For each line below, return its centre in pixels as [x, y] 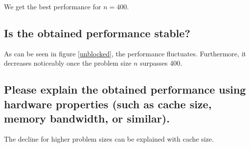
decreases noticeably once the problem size [68, 63]
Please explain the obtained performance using [125, 89]
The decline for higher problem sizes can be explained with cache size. [109, 138]
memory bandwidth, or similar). [87, 118]
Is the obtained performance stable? [97, 33]
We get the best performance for [53, 6]
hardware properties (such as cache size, [108, 104]
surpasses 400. [161, 63]
